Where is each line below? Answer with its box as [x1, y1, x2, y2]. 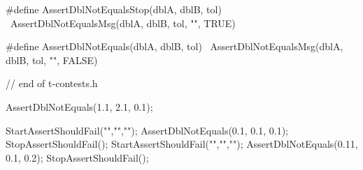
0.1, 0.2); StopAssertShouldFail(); [6, 150, 149, 164]
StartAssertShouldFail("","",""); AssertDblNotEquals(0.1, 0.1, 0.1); [6, 123, 288, 137]
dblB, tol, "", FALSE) [6, 52, 98, 67]
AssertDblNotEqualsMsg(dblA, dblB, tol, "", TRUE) [10, 15, 236, 30]
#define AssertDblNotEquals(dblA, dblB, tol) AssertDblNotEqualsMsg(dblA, [6, 39, 343, 54]
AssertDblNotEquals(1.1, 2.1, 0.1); [6, 99, 153, 114]
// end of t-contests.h [6, 76, 98, 91]
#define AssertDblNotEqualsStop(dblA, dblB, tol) [6, 2, 222, 16]
